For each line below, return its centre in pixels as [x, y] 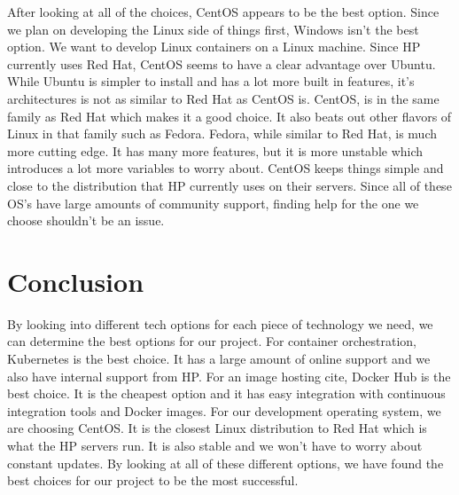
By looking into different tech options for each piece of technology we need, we [220, 323]
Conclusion [76, 281]
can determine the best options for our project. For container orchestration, [212, 341]
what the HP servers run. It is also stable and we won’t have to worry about [215, 445]
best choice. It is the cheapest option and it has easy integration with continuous [226, 393]
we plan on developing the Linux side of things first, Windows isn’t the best [213, 29]
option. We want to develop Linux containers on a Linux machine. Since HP [214, 47]
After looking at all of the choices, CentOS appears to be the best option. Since [223, 12]
